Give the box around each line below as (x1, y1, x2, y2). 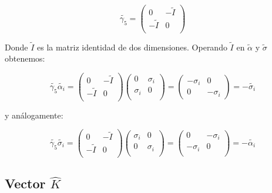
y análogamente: (5, 109, 63, 121)
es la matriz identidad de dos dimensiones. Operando (36, 40, 227, 53)
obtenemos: (5, 52, 45, 65)
